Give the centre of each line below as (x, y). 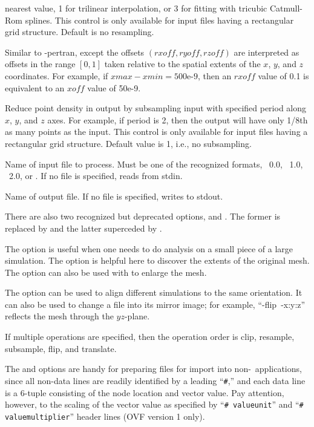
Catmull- (286, 8)
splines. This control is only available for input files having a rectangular (159, 20)
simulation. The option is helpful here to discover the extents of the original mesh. (157, 260)
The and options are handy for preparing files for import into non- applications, (153, 369)
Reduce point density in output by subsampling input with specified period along (156, 108)
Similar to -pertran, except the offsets (75, 52)
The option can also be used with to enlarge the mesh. (106, 272)
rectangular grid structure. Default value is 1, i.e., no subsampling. (128, 143)
